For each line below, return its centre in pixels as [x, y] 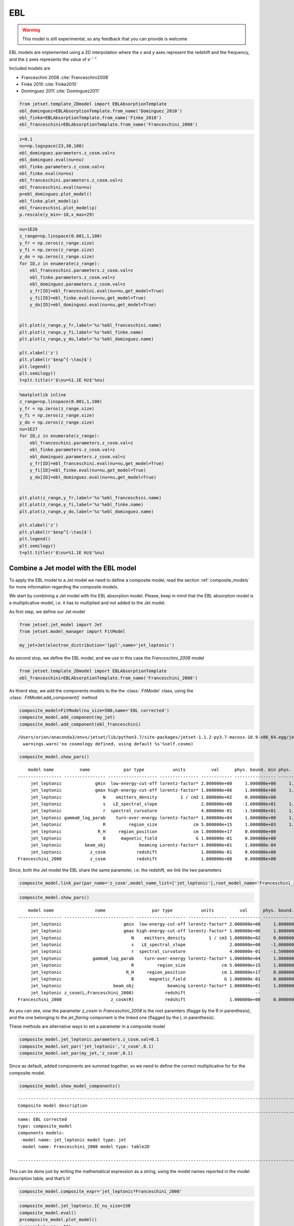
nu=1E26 [28, 229]
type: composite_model [45, 1126]
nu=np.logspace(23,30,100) [52, 146]
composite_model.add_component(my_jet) [67, 717]
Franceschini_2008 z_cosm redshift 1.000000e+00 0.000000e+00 [147, 859]
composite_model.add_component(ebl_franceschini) [80, 724]
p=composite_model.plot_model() [58, 1220]
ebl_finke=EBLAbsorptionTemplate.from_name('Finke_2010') [90, 118]
